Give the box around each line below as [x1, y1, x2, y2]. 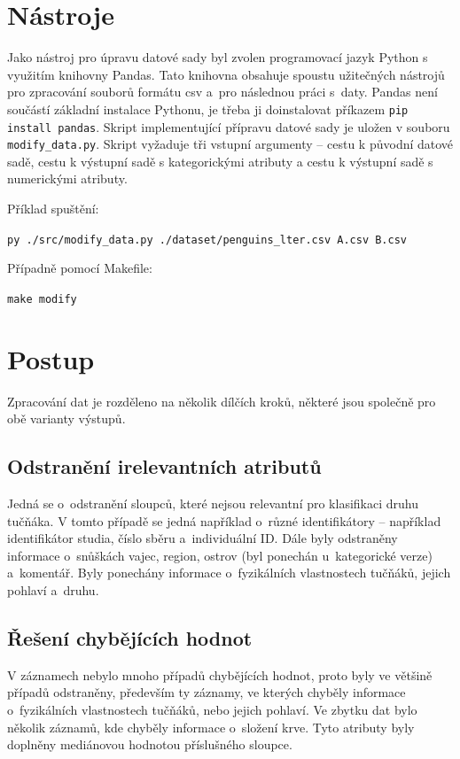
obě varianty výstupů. [7, 409, 126, 428]
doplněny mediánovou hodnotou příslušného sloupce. [7, 735, 292, 754]
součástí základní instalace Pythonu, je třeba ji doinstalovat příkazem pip [7, 99, 409, 118]
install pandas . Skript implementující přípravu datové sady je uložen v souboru [7, 117, 450, 136]
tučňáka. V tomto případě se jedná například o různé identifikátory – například [7, 511, 441, 530]
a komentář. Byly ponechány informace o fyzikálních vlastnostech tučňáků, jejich [7, 563, 451, 582]
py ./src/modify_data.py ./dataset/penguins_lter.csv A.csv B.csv [7, 233, 408, 246]
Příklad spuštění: [7, 199, 99, 218]
